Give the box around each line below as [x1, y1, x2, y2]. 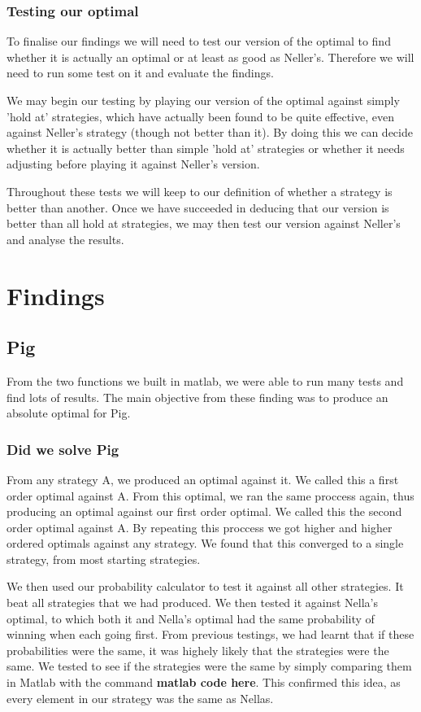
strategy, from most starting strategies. [7, 550, 201, 567]
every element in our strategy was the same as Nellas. [7, 689, 274, 706]
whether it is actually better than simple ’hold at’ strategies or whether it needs [7, 139, 405, 156]
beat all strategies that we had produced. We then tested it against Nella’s [7, 594, 379, 611]
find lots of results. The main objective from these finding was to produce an [7, 388, 388, 405]
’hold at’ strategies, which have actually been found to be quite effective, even [7, 107, 394, 124]
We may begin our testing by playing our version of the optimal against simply [7, 92, 400, 108]
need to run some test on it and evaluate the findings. [7, 64, 274, 81]
